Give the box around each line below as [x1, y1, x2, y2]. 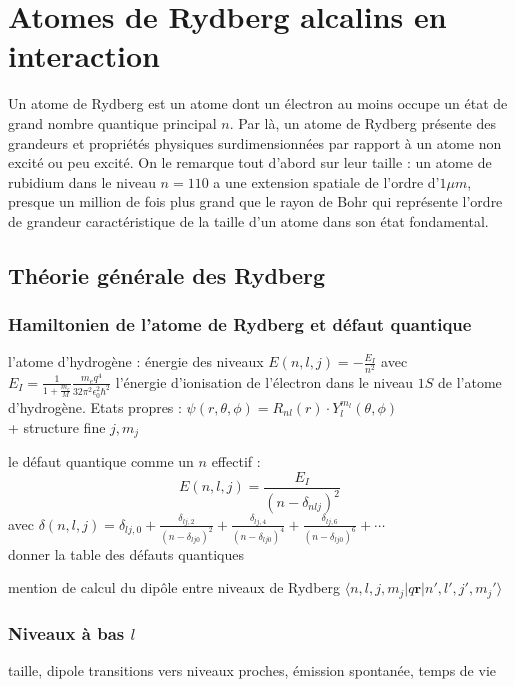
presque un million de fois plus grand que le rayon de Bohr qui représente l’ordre [8, 191, 503, 212]
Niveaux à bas [8, 620, 125, 645]
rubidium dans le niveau [8, 171, 156, 192]
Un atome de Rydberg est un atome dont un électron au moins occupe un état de [8, 93, 508, 114]
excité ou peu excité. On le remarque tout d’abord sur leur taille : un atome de [8, 152, 492, 173]
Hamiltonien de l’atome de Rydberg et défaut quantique [8, 312, 472, 337]
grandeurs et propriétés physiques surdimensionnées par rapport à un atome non [8, 132, 502, 153]
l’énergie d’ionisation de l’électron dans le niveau [115, 371, 414, 392]
